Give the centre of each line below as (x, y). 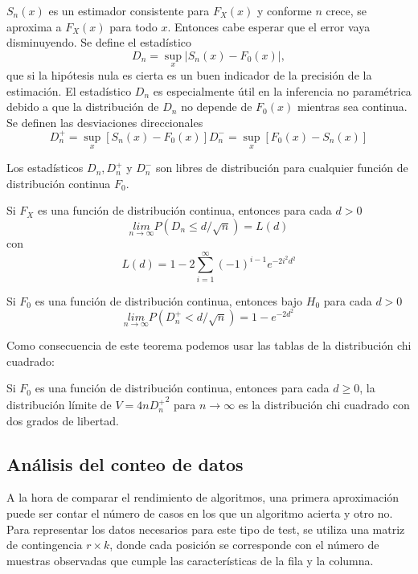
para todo (133, 26)
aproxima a (34, 26)
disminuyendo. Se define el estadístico (99, 42)
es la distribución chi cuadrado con (324, 405)
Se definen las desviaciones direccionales (105, 122)
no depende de (217, 107)
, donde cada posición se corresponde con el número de (244, 545)
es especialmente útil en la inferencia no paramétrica (282, 90)
